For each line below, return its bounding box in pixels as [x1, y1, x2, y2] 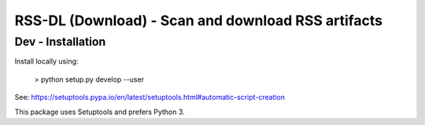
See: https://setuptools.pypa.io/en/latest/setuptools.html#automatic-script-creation [14, 93, 286, 102]
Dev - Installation [14, 35, 106, 49]
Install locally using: [14, 57, 79, 66]
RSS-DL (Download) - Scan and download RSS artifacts [14, 12, 383, 29]
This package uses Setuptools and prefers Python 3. [14, 107, 185, 116]
